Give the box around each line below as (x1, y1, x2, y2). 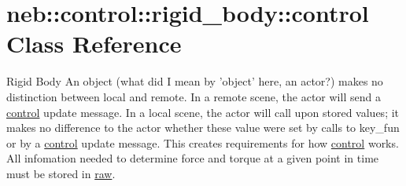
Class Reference (6, 27, 182, 60)
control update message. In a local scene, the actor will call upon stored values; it (6, 104, 400, 120)
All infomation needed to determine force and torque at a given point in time (6, 150, 379, 166)
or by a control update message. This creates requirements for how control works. (6, 134, 399, 151)
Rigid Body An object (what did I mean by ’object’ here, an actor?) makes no (6, 73, 383, 89)
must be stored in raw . (6, 165, 116, 181)
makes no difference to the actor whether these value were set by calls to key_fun (6, 119, 400, 136)
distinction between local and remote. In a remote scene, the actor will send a (6, 88, 381, 104)
